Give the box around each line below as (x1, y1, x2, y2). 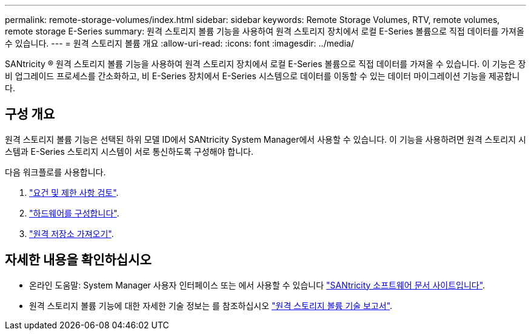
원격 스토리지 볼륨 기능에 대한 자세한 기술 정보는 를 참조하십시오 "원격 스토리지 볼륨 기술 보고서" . (29, 300, 393, 311)
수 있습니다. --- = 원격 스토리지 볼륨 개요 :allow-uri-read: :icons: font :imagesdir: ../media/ (5, 38, 354, 48)
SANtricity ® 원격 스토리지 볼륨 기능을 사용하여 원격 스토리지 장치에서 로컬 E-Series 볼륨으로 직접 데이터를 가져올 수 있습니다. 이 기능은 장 (5, 59, 526, 69)
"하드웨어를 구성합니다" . (29, 207, 119, 218)
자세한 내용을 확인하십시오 (5, 252, 152, 268)
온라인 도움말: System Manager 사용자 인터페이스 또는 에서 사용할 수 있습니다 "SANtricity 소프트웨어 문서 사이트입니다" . (29, 279, 486, 290)
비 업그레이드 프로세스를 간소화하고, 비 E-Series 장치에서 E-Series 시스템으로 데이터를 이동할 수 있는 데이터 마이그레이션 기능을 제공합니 (5, 71, 520, 81)
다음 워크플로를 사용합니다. (5, 166, 106, 177)
